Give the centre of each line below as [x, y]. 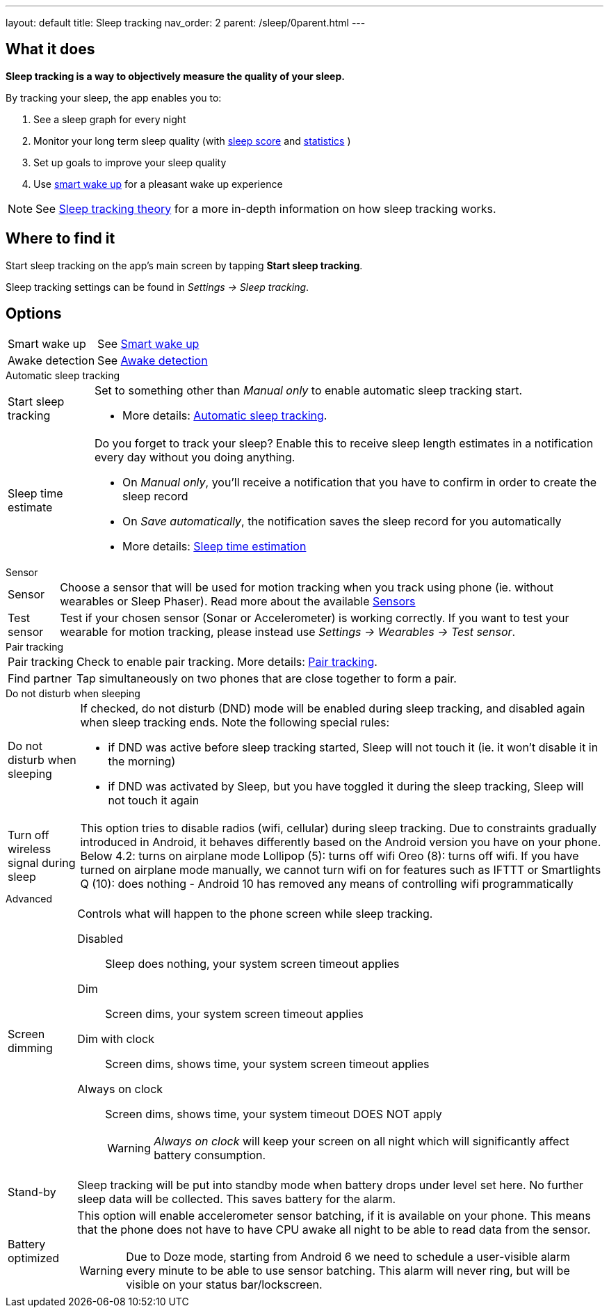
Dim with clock [116, 1039]
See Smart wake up [148, 343]
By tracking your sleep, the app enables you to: [114, 97]
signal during [42, 862]
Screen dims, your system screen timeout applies [234, 1013]
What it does [50, 49]
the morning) [142, 761]
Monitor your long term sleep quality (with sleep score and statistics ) [192, 141]
